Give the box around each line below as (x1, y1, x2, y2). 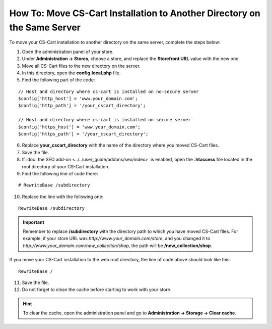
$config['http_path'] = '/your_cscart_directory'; (18, 103, 146, 109)
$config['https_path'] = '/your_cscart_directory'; (18, 131, 149, 137)
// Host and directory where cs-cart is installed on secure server (18, 117, 191, 123)
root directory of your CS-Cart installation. (22, 163, 110, 169)
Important (23, 219, 45, 225)
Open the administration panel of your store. (22, 49, 114, 55)
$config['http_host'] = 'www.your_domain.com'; (18, 96, 138, 102)
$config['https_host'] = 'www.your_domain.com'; (18, 124, 141, 130)
